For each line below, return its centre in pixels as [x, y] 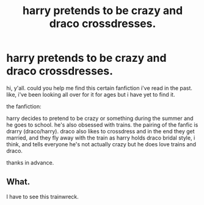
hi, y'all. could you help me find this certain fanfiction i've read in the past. [99, 88]
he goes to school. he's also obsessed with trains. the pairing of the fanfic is [102, 125]
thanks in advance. [30, 162]
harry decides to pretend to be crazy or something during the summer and [100, 118]
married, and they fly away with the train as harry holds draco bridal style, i [101, 138]
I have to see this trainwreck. [43, 196]
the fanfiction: [24, 106]
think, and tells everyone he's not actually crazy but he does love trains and [101, 144]
